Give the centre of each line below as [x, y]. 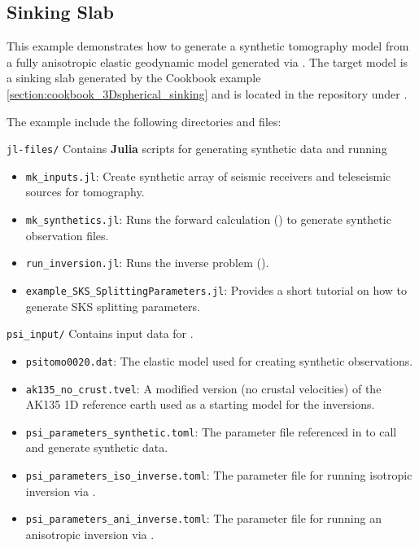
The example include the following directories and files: [144, 121]
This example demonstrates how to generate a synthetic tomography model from [208, 46]
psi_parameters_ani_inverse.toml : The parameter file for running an [203, 518]
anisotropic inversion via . [90, 534]
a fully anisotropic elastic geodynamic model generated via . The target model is [207, 61]
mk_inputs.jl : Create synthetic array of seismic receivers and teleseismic [208, 175]
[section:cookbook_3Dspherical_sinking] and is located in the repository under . [207, 93]
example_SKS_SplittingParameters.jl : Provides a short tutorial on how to [216, 289]
